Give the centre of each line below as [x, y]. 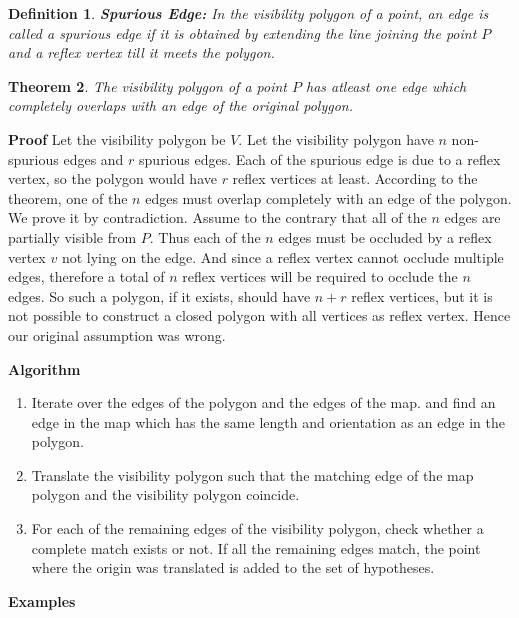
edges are [472, 217]
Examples [42, 600]
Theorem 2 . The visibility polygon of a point [147, 85]
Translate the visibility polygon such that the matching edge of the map [252, 474]
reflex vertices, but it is [422, 295]
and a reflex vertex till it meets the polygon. [141, 52]
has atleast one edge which [386, 85]
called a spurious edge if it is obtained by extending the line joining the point [242, 32]
